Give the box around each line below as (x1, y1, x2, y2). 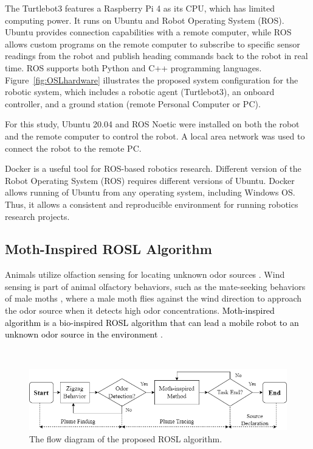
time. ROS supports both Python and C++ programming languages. (5, 61, 262, 74)
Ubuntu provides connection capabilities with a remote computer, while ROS (5, 26, 292, 38)
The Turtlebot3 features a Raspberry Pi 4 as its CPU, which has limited (5, 2, 275, 14)
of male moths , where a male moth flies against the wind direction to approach (5, 292, 301, 305)
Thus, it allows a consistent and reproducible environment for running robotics (5, 197, 298, 210)
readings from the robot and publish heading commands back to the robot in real (5, 49, 308, 62)
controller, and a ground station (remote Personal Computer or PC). (5, 97, 261, 110)
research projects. (5, 210, 70, 222)
